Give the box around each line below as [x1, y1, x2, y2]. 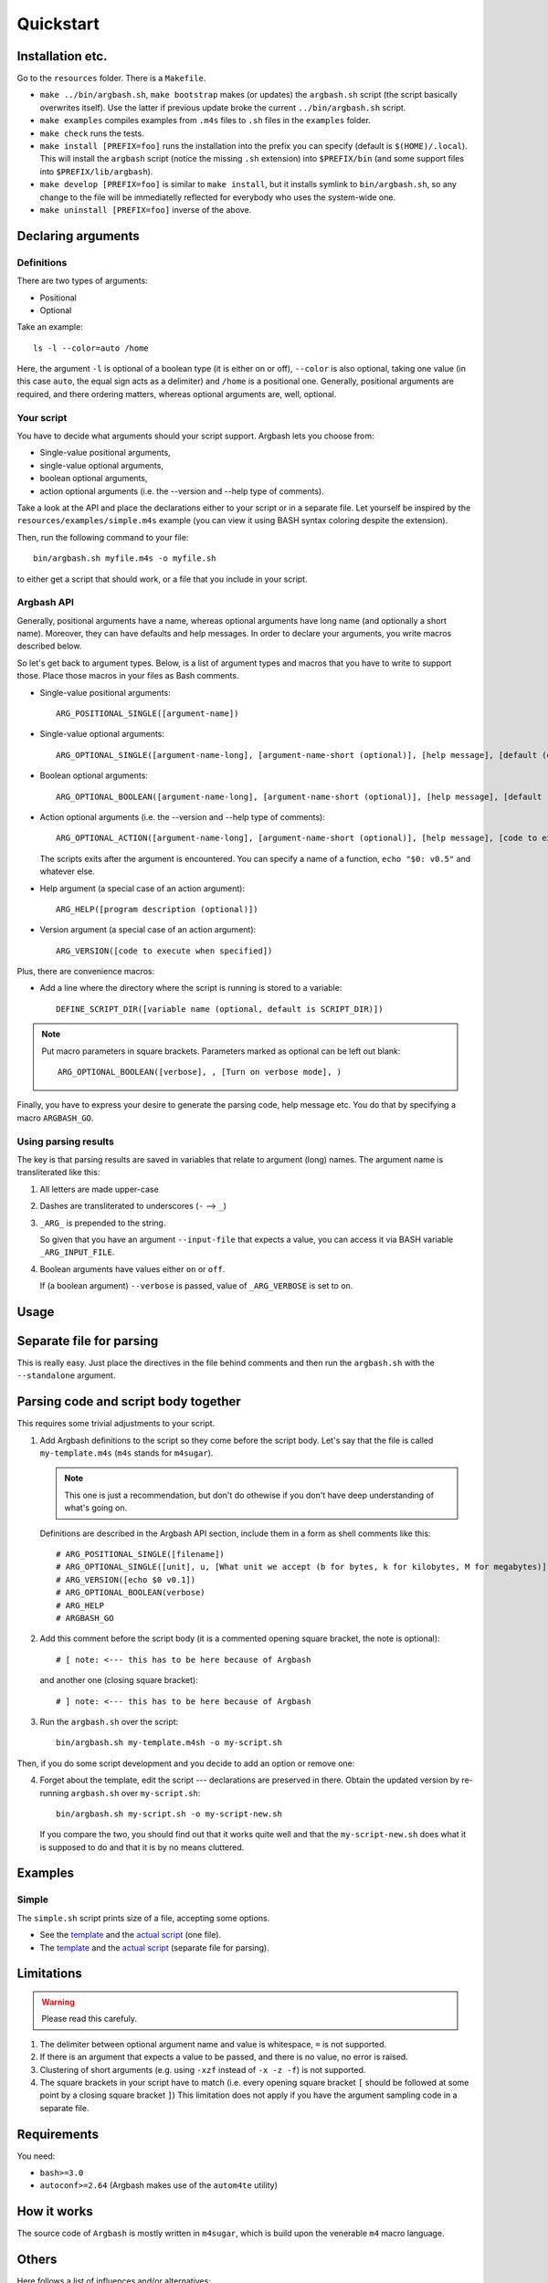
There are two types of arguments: [16, 275, 148, 287]
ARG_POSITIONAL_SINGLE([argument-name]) [56, 709, 239, 719]
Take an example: [16, 321, 84, 332]
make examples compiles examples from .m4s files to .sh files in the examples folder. [39, 115, 372, 126]
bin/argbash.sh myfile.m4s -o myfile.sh [33, 553, 216, 563]
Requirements [16, 2126, 100, 2141]
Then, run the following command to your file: [16, 531, 189, 542]
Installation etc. [16, 48, 108, 64]
